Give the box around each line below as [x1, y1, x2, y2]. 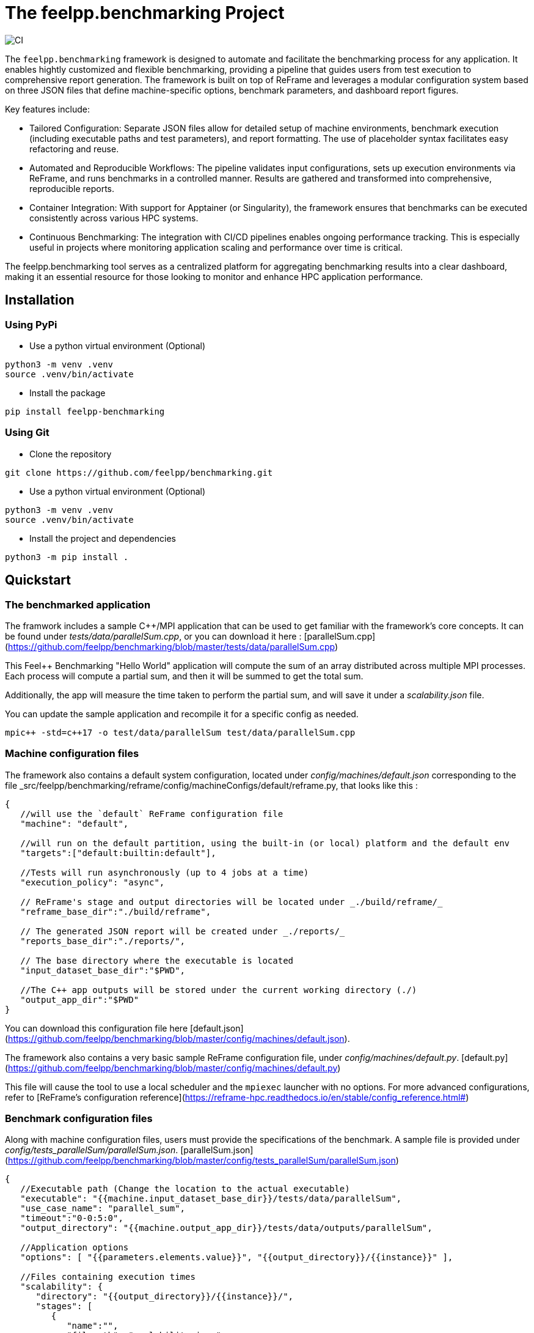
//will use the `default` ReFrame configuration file [20, 808, 283, 819]
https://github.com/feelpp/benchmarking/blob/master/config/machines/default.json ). [8, 1033, 350, 1044]
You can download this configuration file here [5, 1022, 188, 1033]
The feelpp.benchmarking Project [5, 2, 285, 23]
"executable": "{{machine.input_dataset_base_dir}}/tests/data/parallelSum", [20, 1194, 402, 1204]
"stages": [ [35, 1301, 93, 1312]
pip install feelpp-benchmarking [5, 406, 165, 416]
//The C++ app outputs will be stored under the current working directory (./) [20, 984, 417, 995]
